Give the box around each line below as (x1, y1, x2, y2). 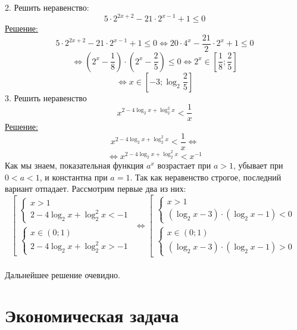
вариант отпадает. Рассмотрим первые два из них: (5, 182, 186, 195)
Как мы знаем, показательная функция (5, 159, 144, 172)
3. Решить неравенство (5, 91, 87, 104)
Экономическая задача (5, 303, 179, 328)
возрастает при (157, 159, 211, 172)
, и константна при (39, 170, 108, 183)
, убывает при (233, 159, 283, 172)
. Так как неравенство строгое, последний (130, 170, 282, 183)
